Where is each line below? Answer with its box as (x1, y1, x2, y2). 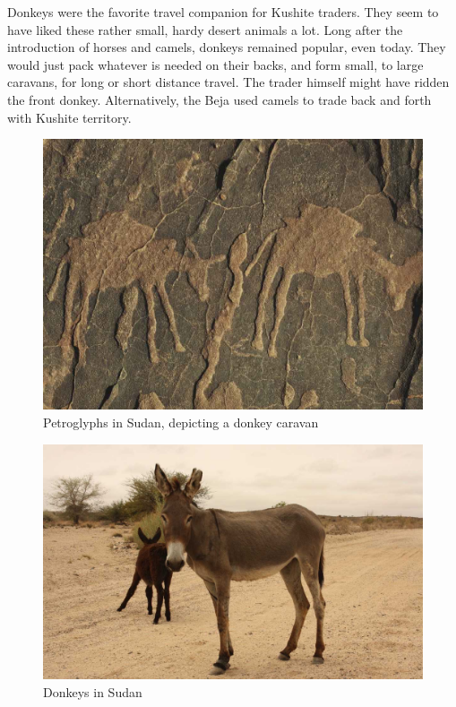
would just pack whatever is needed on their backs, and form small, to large (7, 55, 424, 73)
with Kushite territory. (7, 108, 132, 126)
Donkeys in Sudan (43, 682, 142, 701)
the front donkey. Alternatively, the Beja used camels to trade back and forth (7, 90, 432, 108)
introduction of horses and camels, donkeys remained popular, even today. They (7, 38, 446, 56)
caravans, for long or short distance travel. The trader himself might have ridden (7, 73, 450, 91)
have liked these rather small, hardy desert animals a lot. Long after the (7, 20, 403, 39)
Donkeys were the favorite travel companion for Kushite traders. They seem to (7, 3, 439, 21)
